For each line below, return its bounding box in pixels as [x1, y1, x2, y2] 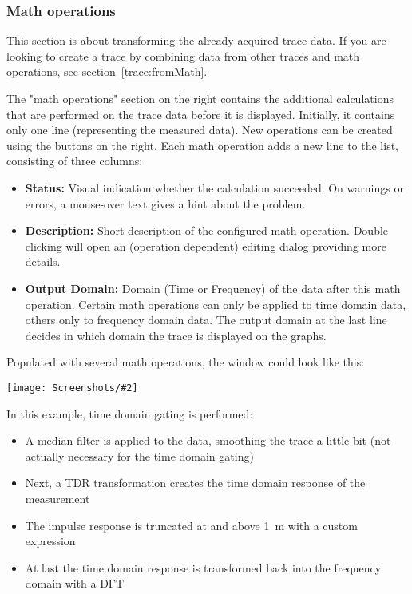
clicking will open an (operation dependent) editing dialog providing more [25, 237, 386, 254]
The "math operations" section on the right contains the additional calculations [6, 90, 394, 106]
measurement [25, 489, 90, 506]
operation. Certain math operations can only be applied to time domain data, [25, 295, 406, 312]
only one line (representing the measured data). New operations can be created [6, 121, 393, 138]
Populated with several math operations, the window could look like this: [6, 354, 365, 370]
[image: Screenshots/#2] [6, 382, 138, 394]
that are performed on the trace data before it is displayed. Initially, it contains [6, 105, 395, 122]
